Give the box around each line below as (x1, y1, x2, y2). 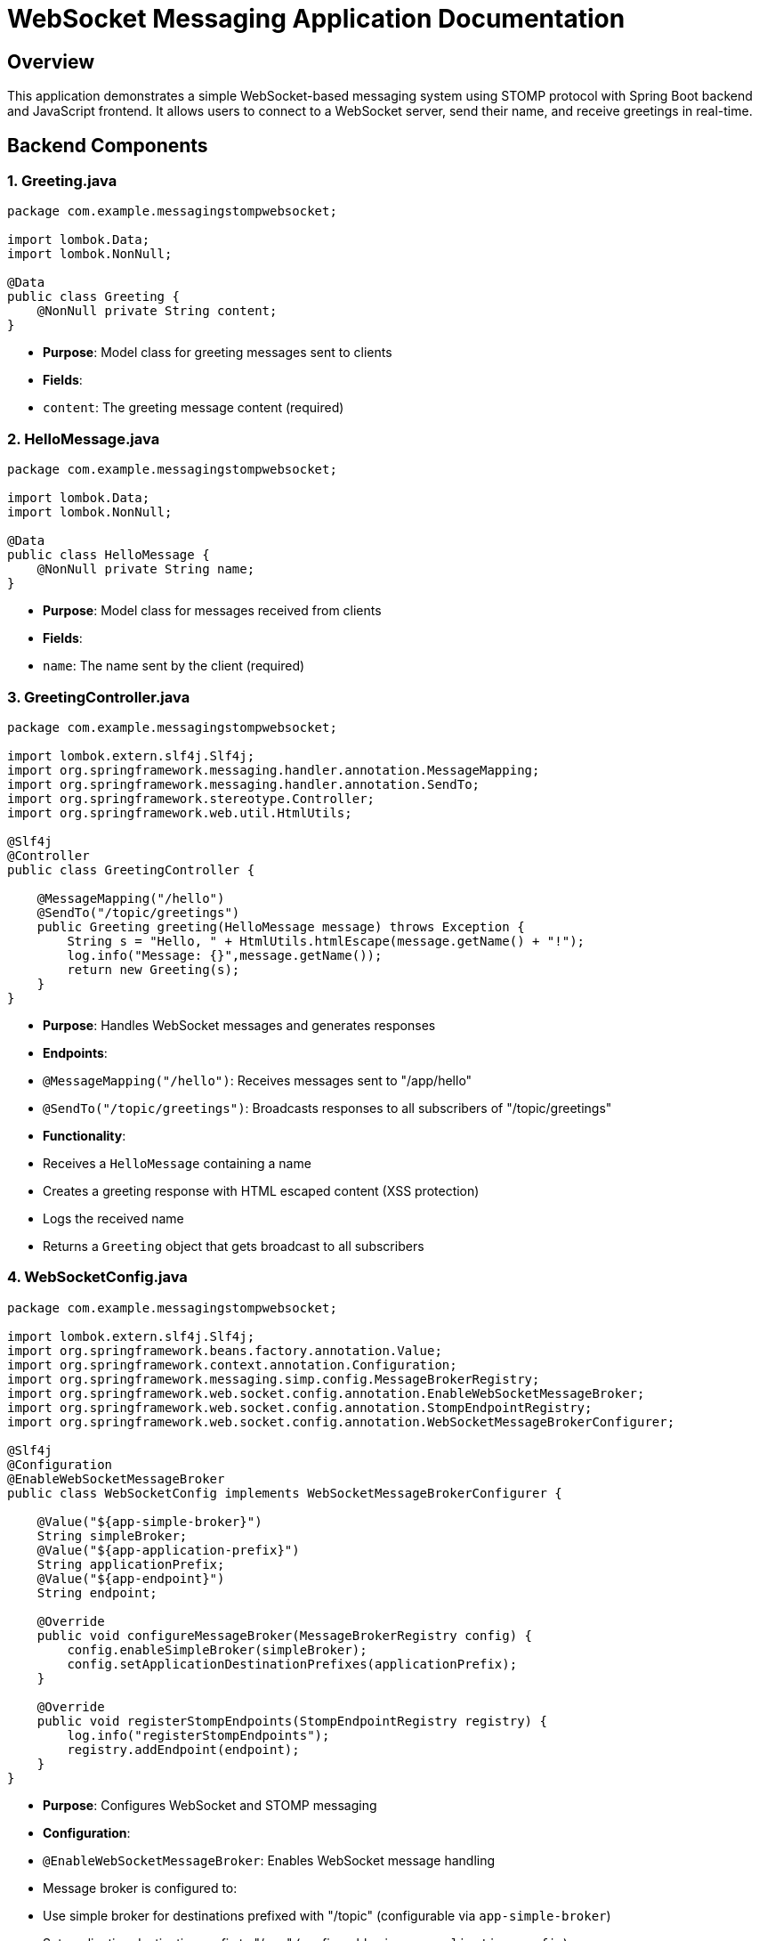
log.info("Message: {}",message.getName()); (67, 947, 383, 962)
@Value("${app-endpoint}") (36, 1571, 225, 1586)
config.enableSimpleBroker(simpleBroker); (67, 1642, 367, 1657)
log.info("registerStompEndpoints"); (67, 1727, 330, 1742)
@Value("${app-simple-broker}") (36, 1514, 262, 1529)
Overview (7, 50, 95, 73)
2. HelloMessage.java (7, 429, 160, 448)
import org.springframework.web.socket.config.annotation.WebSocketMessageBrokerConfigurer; (7, 1414, 675, 1429)
